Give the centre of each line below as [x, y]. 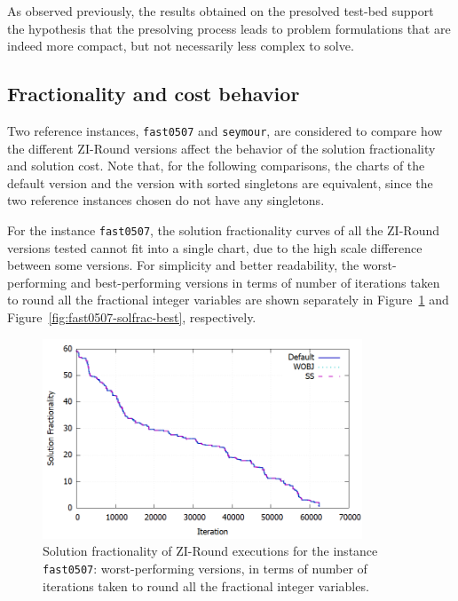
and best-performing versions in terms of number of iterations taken [255, 282]
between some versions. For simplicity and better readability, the [183, 265]
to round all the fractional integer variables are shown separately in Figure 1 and [228, 300]
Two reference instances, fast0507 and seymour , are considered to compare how [225, 130]
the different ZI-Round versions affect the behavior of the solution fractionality [221, 148]
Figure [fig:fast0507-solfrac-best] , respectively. [132, 317]
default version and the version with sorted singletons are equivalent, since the [220, 182]
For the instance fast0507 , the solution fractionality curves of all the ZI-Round [223, 230]
